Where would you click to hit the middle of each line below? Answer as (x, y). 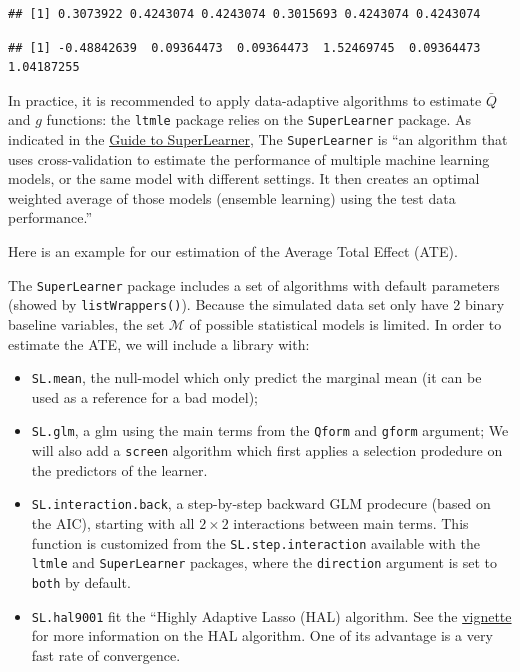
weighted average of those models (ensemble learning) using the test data (232, 197)
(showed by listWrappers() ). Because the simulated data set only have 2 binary (256, 304)
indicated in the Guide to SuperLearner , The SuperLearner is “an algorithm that (258, 139)
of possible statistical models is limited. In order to (345, 323)
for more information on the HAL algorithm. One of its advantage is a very (262, 635)
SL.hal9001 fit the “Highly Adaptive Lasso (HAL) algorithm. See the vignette (271, 615)
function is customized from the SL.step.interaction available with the (255, 542)
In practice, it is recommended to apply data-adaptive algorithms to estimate (245, 99)
